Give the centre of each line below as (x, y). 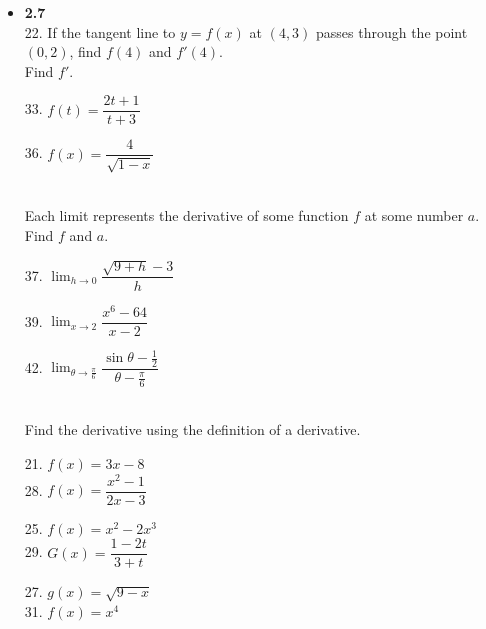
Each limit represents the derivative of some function (186, 215)
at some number (414, 215)
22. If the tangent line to (100, 31)
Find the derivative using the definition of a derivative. (192, 429)
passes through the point (392, 31)
